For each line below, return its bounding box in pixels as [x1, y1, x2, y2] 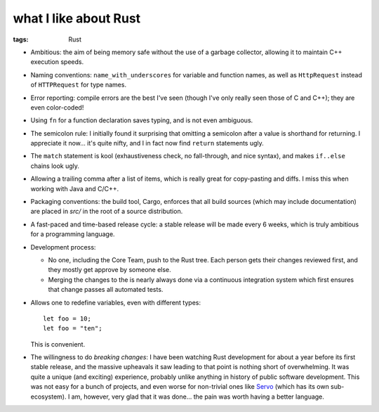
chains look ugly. [30, 162, 80, 170]
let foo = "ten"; [43, 324, 102, 333]
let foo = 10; [43, 314, 91, 323]
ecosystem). [30, 392, 67, 401]
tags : [13, 35, 29, 44]
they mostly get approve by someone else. [48, 266, 171, 274]
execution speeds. [30, 58, 84, 66]
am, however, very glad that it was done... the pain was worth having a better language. [71, 392, 324, 401]
